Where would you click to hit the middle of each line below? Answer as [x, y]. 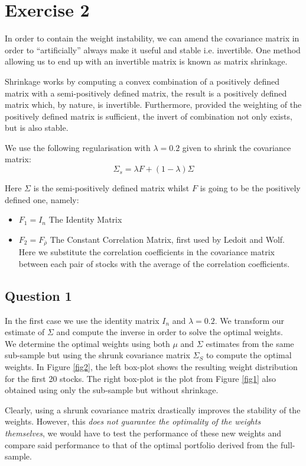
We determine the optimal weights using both [87, 343]
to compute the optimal [249, 355]
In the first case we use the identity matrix [82, 320]
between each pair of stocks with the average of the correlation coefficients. [154, 263]
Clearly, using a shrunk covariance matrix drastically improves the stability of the [153, 409]
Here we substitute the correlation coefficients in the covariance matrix [147, 252]
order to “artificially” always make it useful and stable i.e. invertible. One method [153, 49]
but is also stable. [37, 128]
